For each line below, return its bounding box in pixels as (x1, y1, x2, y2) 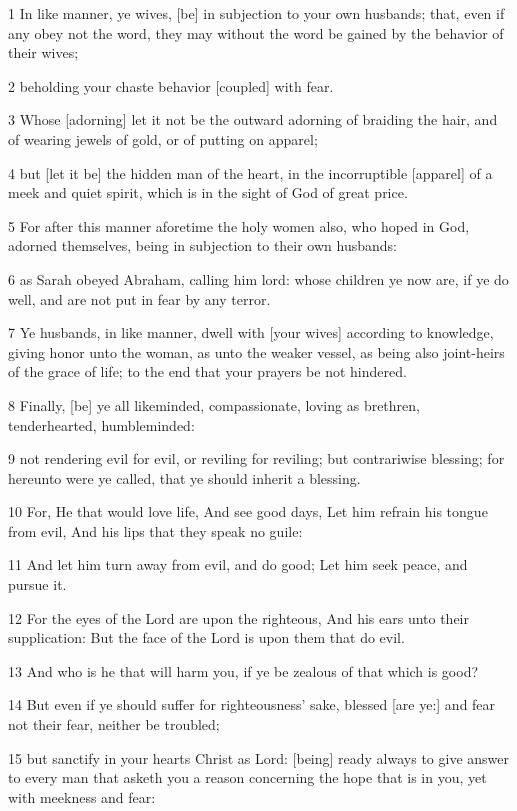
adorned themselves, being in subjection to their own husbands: (8, 235, 397, 256)
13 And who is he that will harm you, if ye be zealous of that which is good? (8, 660, 479, 681)
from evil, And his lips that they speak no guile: (8, 520, 303, 541)
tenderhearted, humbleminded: (8, 414, 195, 435)
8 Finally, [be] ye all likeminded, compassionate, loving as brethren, (8, 394, 420, 415)
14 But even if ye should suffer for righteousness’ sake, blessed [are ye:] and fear (8, 694, 496, 715)
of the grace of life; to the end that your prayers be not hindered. (8, 361, 407, 382)
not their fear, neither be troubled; (8, 714, 220, 735)
